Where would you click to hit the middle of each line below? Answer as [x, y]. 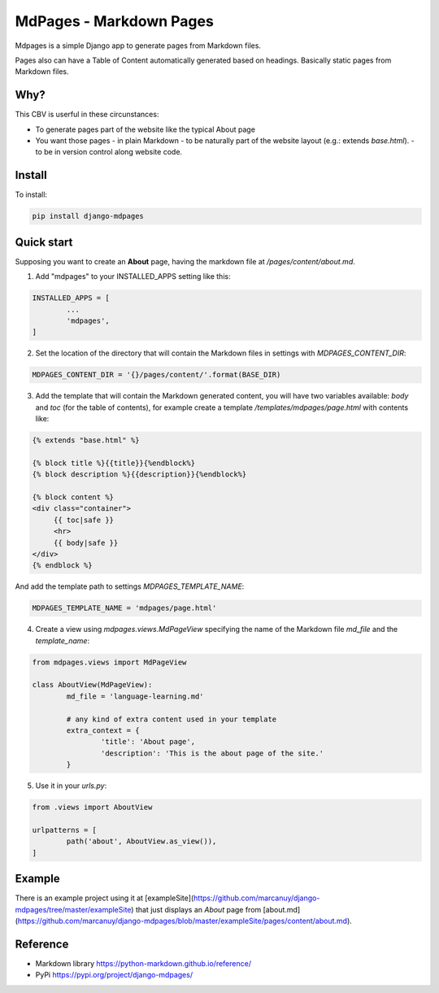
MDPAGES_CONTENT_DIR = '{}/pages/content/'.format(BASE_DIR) [156, 375]
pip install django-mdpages [88, 216]
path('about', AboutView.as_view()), [141, 841]
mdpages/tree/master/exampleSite [73, 909]
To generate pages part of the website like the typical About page [146, 129]
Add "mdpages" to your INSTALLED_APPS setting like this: [133, 277]
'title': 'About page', [148, 742]
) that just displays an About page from [196, 909]
